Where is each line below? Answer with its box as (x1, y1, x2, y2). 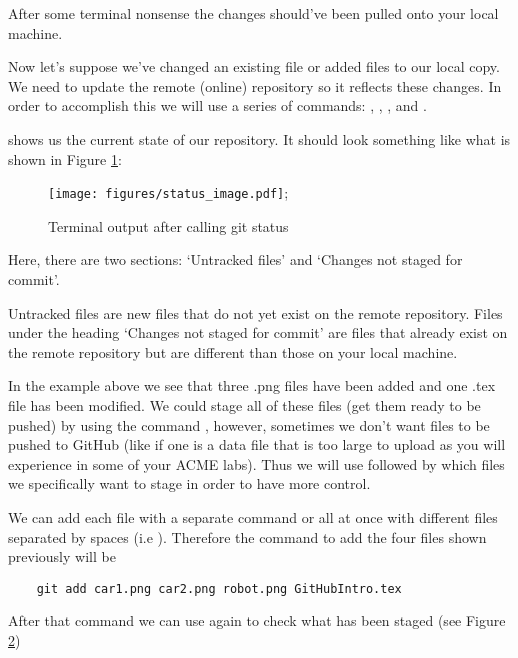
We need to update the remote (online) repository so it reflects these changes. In (8, 75, 502, 96)
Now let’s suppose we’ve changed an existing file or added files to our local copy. (8, 56, 500, 77)
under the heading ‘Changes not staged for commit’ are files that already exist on (8, 322, 508, 343)
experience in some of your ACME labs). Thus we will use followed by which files (8, 453, 505, 474)
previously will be (8, 546, 116, 567)
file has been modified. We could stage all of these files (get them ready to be (8, 394, 481, 415)
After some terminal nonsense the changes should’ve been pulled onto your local (8, 3, 499, 23)
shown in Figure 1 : (8, 148, 122, 169)
